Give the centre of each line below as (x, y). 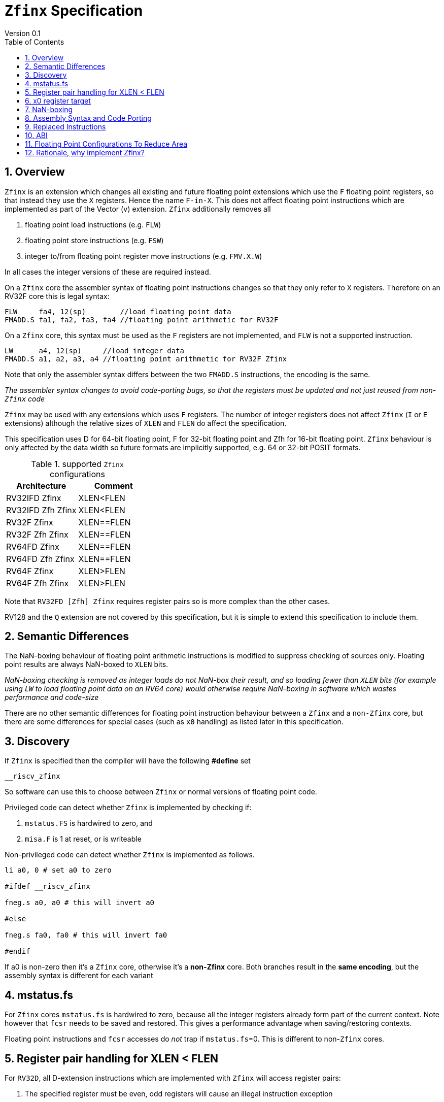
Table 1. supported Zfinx (77, 464)
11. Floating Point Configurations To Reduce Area (106, 144)
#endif (18, 951)
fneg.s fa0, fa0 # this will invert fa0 (86, 935)
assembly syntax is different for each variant (79, 976)
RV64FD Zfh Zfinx (40, 559)
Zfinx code (25, 398)
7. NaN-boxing (49, 109)
